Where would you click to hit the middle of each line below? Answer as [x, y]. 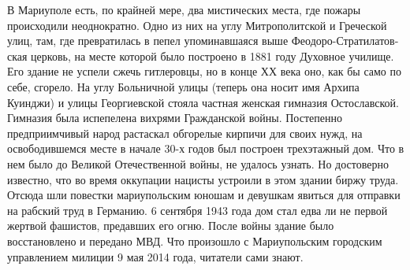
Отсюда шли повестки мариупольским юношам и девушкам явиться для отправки [204, 195]
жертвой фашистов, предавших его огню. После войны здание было [171, 226]
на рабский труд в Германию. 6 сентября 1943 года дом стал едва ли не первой [198, 210]
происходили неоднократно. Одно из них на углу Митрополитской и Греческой [197, 25]
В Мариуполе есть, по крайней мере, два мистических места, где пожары [184, 9]
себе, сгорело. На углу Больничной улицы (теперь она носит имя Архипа [183, 86]
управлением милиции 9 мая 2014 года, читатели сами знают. [155, 256]
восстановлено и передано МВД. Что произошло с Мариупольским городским [195, 240]
